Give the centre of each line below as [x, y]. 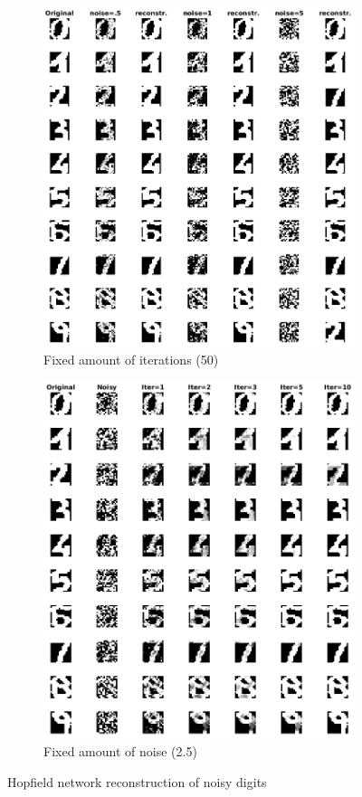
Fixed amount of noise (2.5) [120, 751]
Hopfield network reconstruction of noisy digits [137, 781]
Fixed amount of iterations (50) [131, 359]
